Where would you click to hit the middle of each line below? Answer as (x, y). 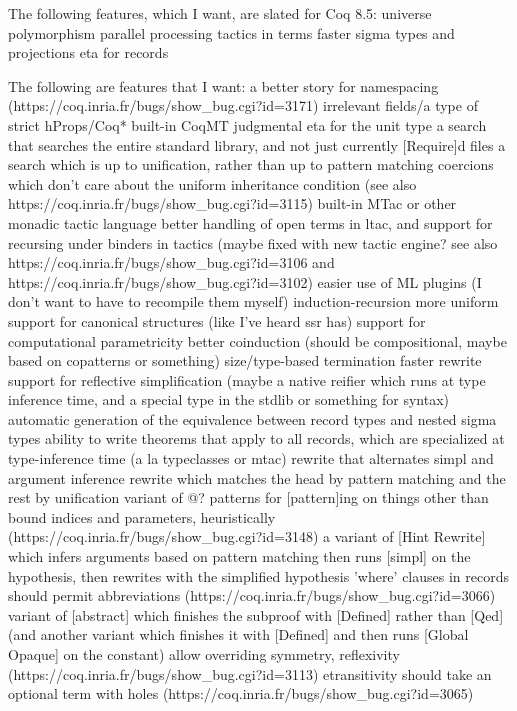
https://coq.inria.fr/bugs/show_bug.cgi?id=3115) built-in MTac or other (232, 203)
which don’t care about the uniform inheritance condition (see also (212, 183)
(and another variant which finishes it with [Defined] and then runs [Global (238, 634)
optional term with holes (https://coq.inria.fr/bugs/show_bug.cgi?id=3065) (241, 693)
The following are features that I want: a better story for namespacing (223, 85)
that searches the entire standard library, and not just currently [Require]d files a (257, 144)
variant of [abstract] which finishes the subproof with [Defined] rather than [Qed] (256, 614)
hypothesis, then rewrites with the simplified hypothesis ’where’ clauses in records (258, 575)
